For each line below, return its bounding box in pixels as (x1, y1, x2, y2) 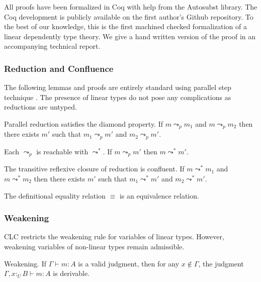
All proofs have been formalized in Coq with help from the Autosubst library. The (4, 2, 257, 12)
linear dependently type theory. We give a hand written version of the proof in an (4, 31, 256, 41)
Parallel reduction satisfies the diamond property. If (4, 118, 163, 129)
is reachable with (36, 146, 89, 156)
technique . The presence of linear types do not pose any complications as (4, 91, 231, 102)
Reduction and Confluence (4, 62, 114, 74)
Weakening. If (4, 258, 47, 268)
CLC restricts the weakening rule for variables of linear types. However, (4, 231, 224, 242)
